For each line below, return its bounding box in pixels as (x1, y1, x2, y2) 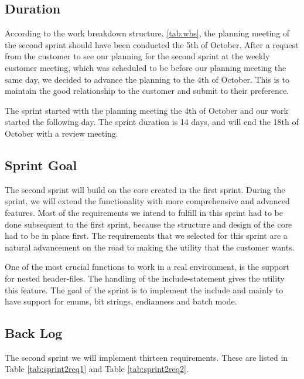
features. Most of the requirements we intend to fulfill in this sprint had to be (5, 206, 283, 218)
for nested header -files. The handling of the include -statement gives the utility (5, 272, 285, 284)
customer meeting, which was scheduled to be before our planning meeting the (5, 61, 286, 73)
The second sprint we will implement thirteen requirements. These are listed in (5, 351, 288, 363)
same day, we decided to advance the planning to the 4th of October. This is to (5, 73, 289, 85)
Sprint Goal (5, 155, 77, 174)
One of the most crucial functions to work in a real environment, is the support (5, 260, 289, 273)
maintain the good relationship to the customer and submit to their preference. (5, 84, 289, 97)
